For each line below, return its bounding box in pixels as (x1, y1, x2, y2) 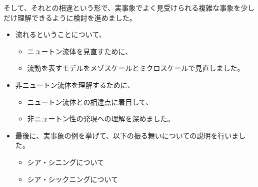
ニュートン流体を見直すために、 (27, 46, 132, 56)
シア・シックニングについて (27, 173, 118, 184)
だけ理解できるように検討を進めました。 (3, 12, 136, 23)
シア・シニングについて (27, 156, 104, 167)
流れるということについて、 (15, 29, 106, 40)
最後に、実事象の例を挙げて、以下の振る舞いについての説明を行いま (15, 130, 239, 140)
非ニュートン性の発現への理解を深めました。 (27, 113, 174, 124)
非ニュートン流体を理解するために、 (15, 79, 134, 90)
